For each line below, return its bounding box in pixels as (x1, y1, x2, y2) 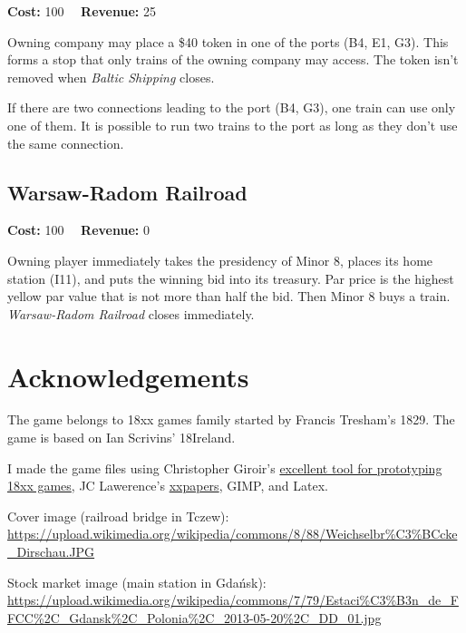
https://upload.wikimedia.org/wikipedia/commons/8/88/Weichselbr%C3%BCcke (7, 524, 458, 543)
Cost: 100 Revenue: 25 (7, 2, 156, 20)
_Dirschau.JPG (7, 542, 95, 561)
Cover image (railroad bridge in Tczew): (7, 506, 229, 525)
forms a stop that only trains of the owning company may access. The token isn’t (7, 50, 459, 69)
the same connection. (7, 133, 124, 152)
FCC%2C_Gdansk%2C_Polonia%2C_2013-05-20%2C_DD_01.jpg (7, 608, 382, 627)
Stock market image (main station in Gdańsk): (7, 572, 267, 591)
